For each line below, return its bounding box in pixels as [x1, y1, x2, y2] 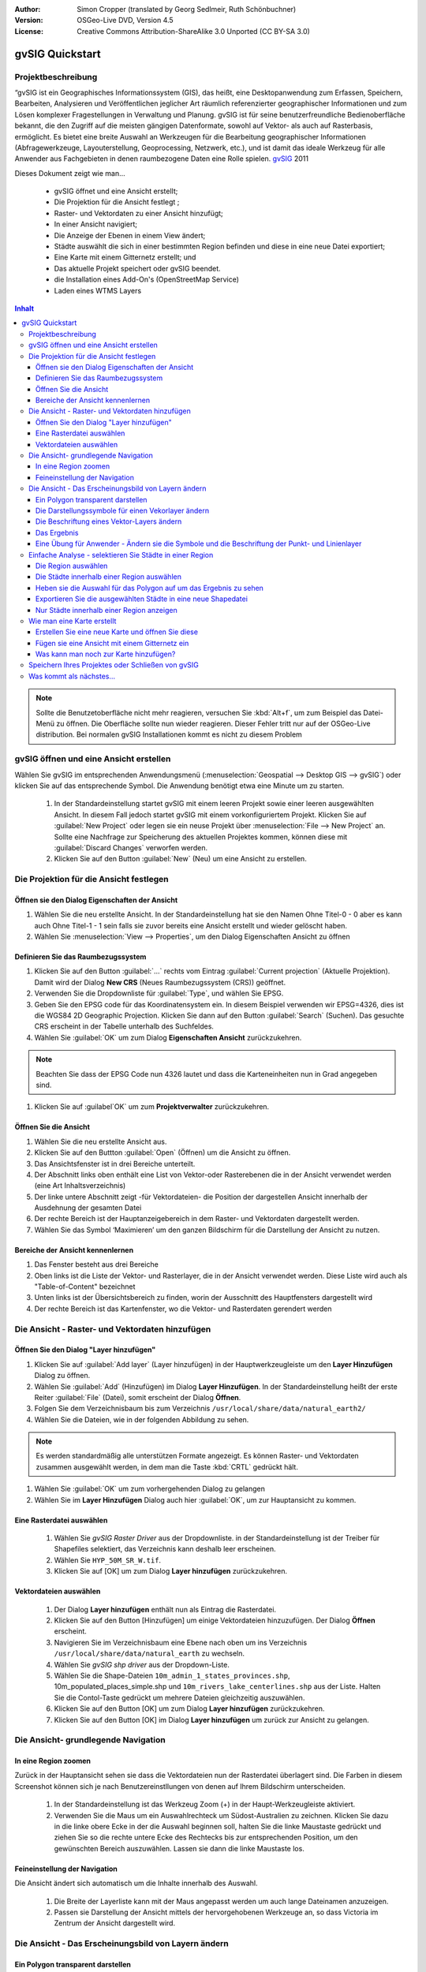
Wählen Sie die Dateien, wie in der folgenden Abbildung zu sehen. [34, 1414, 249, 1424]
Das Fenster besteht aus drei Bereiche [34, 1260, 159, 1269]
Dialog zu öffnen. [34, 1371, 91, 1380]
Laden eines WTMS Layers [54, 286, 142, 295]
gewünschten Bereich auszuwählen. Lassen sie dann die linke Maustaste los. [54, 1843, 305, 1853]
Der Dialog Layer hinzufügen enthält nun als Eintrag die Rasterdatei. [54, 1604, 276, 1614]
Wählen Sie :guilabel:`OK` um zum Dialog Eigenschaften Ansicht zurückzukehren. [34, 1033, 302, 1042]
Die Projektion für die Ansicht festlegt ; [54, 197, 180, 207]
